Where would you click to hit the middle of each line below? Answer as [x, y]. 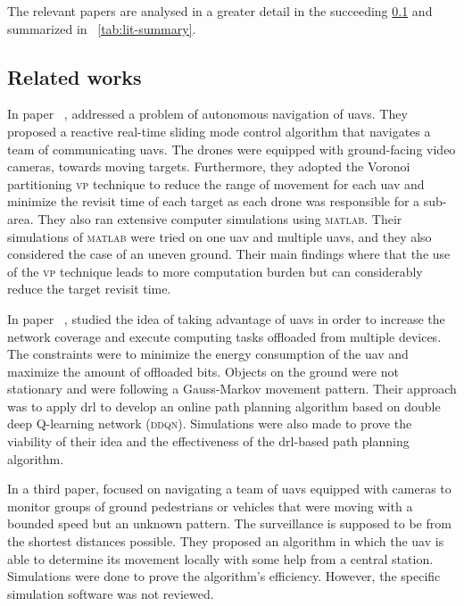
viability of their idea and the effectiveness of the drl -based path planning [208, 441]
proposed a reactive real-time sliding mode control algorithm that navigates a [219, 131]
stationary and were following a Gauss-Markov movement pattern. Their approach [232, 389]
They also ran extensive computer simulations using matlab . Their [220, 218]
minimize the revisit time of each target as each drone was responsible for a [214, 201]
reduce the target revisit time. [89, 289]
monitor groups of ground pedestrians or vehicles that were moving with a [210, 506]
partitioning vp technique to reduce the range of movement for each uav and [216, 183]
